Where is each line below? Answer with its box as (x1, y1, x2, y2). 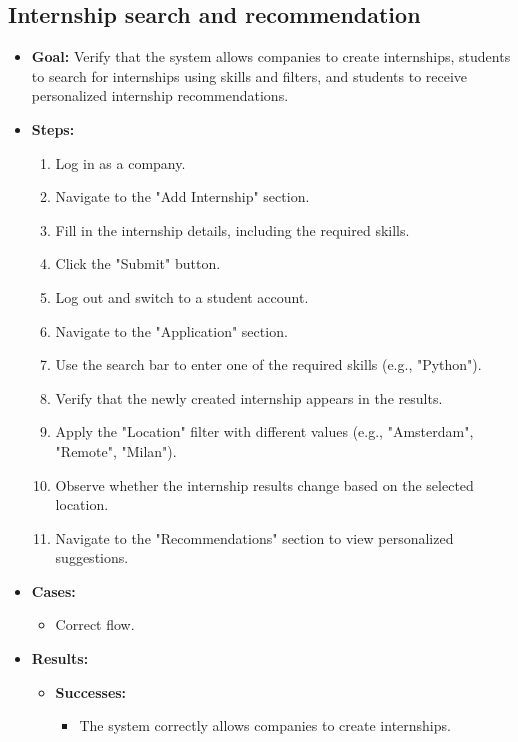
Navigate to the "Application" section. (55, 320, 288, 341)
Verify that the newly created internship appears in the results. (55, 387, 443, 408)
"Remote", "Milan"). (55, 440, 177, 461)
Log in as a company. (55, 152, 186, 173)
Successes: (55, 681, 127, 702)
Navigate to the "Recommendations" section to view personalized (55, 527, 454, 548)
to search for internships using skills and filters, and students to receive (31, 65, 468, 86)
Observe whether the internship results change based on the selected (55, 474, 474, 495)
